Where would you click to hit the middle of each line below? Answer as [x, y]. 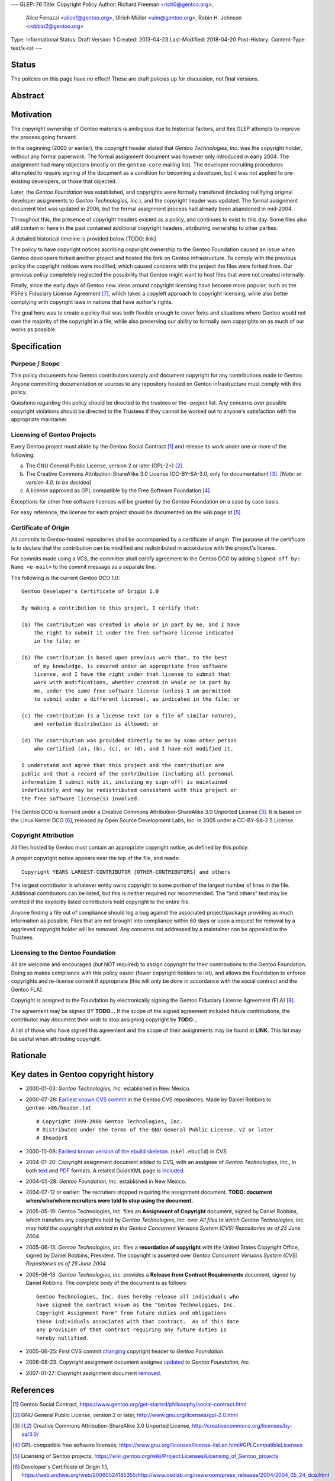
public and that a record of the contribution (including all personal [128, 774]
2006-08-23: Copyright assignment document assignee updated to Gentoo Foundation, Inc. [138, 1362]
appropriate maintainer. [39, 419]
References [33, 1390]
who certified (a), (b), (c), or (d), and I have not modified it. [133, 749]
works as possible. [34, 329]
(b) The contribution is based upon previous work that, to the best [125, 658]
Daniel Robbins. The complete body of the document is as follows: [107, 1283]
